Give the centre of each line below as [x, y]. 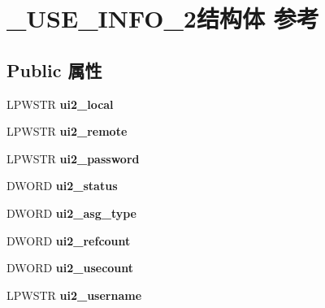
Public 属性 [54, 69]
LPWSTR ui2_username [74, 295]
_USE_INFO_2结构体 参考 [163, 18]
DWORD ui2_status [62, 186]
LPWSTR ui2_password [73, 158]
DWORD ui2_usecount [70, 268]
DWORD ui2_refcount [69, 240]
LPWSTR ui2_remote [67, 131]
